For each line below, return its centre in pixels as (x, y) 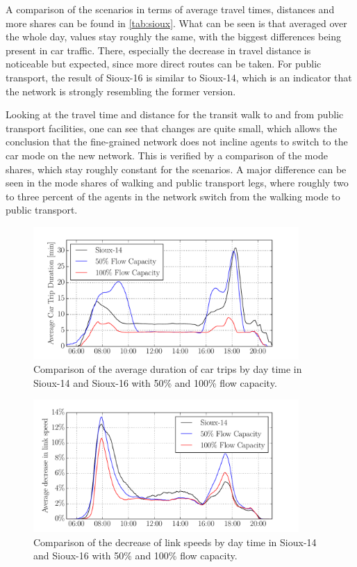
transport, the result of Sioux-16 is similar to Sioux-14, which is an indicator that (179, 77)
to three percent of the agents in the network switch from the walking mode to (173, 196)
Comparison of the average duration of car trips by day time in (168, 369)
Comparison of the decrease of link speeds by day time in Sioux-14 (175, 542)
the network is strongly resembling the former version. (121, 91)
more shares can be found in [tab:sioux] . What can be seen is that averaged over (176, 23)
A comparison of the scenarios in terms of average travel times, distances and (170, 9)
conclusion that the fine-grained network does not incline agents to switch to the (177, 142)
